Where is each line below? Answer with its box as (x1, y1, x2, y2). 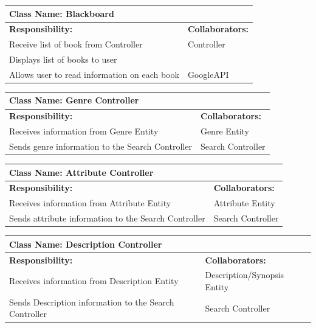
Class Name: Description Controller (9, 237, 162, 250)
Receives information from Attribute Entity (9, 197, 171, 209)
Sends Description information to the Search (9, 295, 174, 308)
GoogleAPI (187, 68, 229, 80)
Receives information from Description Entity (9, 274, 179, 287)
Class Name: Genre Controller (9, 94, 139, 106)
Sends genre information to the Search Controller (9, 140, 192, 152)
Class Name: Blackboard (9, 7, 114, 19)
